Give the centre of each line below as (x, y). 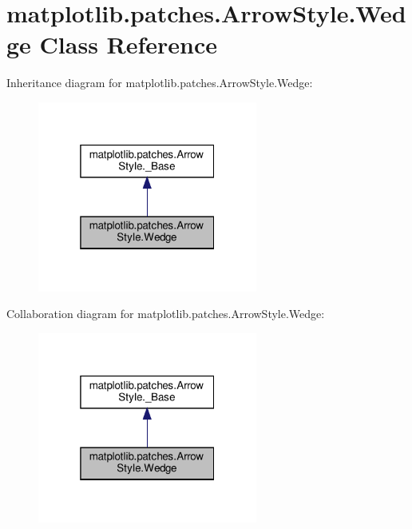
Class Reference (129, 44)
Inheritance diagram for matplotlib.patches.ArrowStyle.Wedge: (160, 83)
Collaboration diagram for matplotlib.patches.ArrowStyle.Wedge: (166, 314)
